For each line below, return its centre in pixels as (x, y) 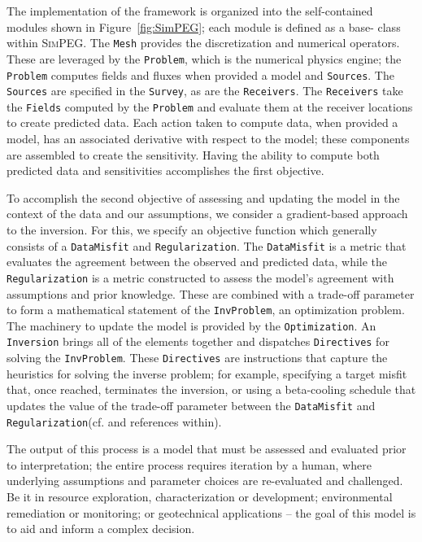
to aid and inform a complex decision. (101, 529)
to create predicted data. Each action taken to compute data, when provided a (202, 122)
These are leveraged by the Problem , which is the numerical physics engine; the (204, 58)
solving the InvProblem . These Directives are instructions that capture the (197, 358)
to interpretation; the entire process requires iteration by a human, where (189, 464)
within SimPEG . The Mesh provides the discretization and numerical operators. (203, 43)
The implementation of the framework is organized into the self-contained (190, 11)
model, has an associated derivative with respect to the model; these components (208, 139)
